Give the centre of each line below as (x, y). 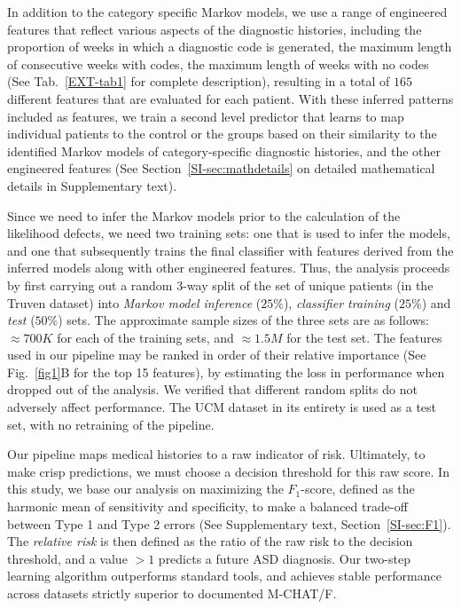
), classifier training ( (341, 302)
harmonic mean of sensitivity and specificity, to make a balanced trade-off (207, 506)
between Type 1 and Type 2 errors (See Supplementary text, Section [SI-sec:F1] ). (229, 523)
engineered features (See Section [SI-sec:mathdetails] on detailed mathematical (221, 168)
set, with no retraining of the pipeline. (111, 424)
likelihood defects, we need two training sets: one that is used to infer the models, (229, 233)
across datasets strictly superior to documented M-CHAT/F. (172, 593)
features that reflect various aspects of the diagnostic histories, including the (215, 29)
